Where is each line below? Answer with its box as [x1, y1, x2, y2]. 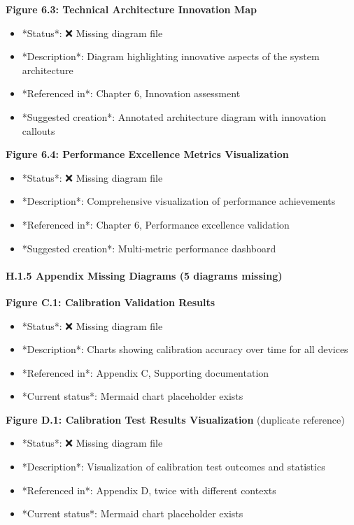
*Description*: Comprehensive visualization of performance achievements [22, 194, 336, 208]
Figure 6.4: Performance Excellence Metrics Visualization [6, 147, 289, 161]
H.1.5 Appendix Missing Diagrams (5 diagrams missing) [6, 268, 283, 282]
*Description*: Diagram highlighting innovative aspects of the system [22, 49, 320, 64]
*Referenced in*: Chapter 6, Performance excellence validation [22, 217, 290, 231]
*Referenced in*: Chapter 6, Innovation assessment [22, 86, 241, 101]
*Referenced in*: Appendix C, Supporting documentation [22, 365, 269, 380]
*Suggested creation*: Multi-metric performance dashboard [22, 240, 276, 255]
